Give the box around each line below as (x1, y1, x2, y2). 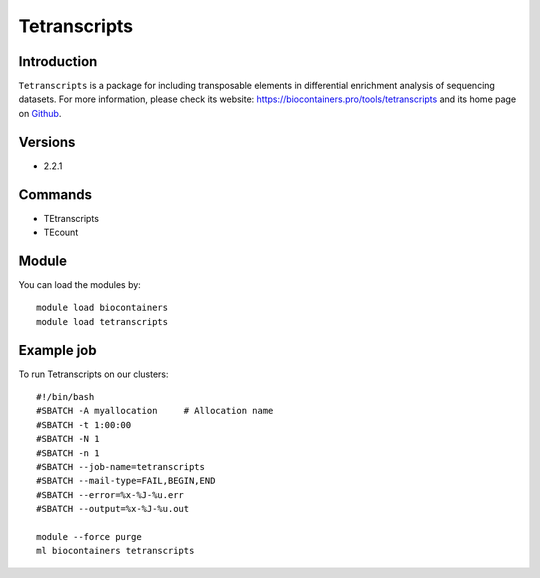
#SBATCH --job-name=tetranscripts (36, 461, 205, 472)
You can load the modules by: (18, 278, 142, 290)
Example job (18, 341, 97, 359)
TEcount (43, 226, 79, 239)
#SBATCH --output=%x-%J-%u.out (36, 503, 190, 515)
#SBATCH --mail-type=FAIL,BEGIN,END (36, 475, 216, 487)
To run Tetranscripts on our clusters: (18, 368, 169, 380)
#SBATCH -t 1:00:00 (36, 419, 132, 430)
